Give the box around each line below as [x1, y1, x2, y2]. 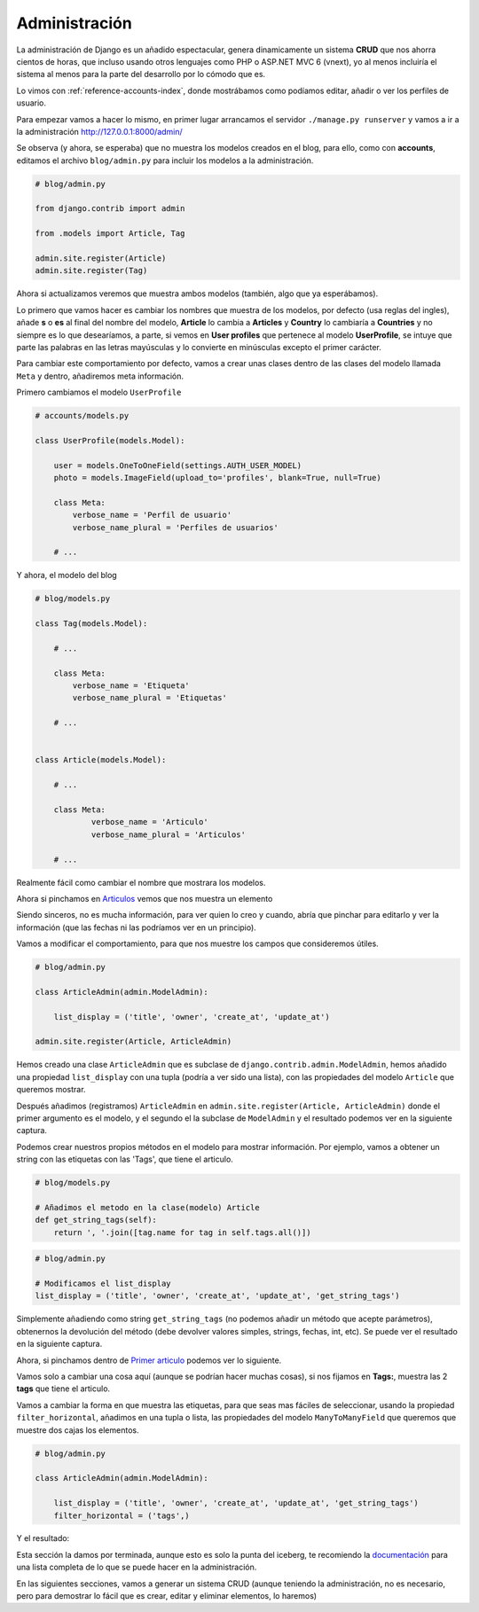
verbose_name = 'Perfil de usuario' [72, 510, 232, 520]
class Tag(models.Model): [35, 619, 148, 629]
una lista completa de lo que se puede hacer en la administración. [16, 1561, 257, 1573]
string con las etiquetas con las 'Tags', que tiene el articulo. [16, 1154, 234, 1165]
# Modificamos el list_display [35, 1279, 172, 1289]
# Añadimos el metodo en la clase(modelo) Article [35, 1202, 261, 1212]
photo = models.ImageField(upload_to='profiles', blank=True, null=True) [53, 473, 381, 483]
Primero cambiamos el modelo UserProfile [16, 387, 182, 398]
